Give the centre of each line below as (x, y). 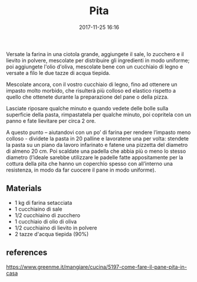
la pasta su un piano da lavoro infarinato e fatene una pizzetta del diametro (97, 145)
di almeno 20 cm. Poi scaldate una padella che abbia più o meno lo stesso (96, 151)
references (27, 253)
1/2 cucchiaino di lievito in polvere (56, 228)
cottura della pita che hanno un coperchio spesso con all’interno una (89, 163)
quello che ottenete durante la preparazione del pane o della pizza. (88, 97)
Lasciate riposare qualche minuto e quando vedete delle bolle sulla (87, 108)
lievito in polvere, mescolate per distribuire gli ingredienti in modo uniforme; (98, 60)
